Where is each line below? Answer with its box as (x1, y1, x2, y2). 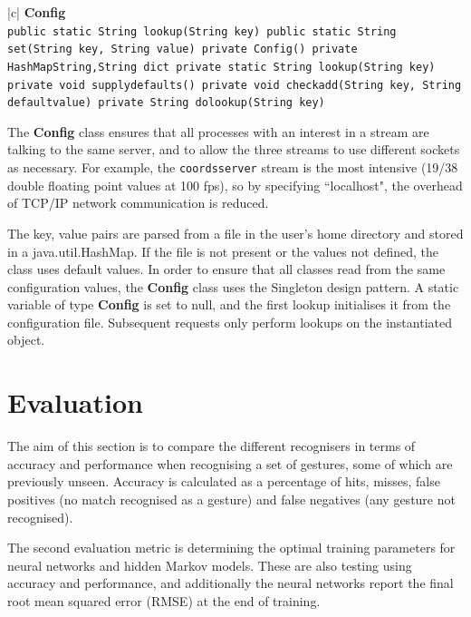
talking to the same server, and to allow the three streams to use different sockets (7, 140, 460, 159)
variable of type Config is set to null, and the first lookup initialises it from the (7, 295, 451, 314)
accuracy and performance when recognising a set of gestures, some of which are (7, 454, 453, 473)
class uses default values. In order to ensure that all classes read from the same (7, 260, 446, 279)
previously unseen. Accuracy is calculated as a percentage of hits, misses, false (7, 472, 440, 491)
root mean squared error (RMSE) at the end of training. (7, 591, 321, 610)
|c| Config (7, 3, 66, 21)
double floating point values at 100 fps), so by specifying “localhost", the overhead (7, 175, 463, 194)
